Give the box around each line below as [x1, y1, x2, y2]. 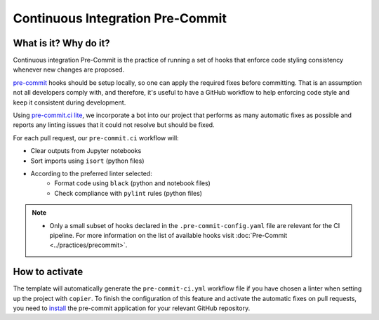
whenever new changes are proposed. [13, 65, 125, 74]
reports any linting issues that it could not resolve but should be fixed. [13, 121, 215, 129]
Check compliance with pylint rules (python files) [54, 189, 203, 197]
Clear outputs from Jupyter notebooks [30, 147, 142, 155]
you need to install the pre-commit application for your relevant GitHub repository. [13, 304, 251, 312]
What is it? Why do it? [13, 37, 110, 49]
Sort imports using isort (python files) [30, 156, 145, 165]
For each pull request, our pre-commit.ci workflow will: [13, 133, 179, 142]
